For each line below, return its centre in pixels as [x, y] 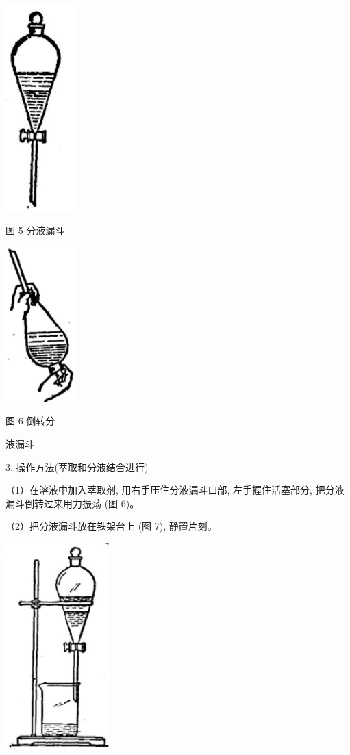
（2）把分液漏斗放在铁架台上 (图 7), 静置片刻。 [111, 526]
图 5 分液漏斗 [35, 230]
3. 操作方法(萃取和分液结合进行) [77, 466]
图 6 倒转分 [30, 421]
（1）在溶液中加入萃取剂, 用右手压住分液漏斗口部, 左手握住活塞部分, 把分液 [175, 490]
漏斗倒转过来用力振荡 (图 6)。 [73, 503]
